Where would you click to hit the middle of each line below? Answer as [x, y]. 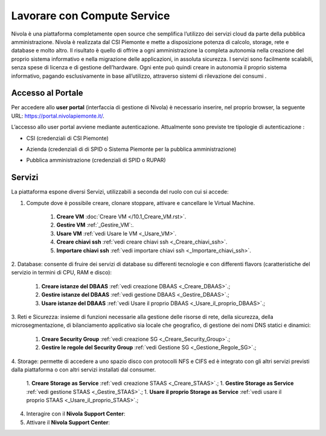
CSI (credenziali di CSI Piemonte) [67, 138]
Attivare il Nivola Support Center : [68, 422]
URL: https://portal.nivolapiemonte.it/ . [58, 116]
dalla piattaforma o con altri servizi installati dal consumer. [84, 369]
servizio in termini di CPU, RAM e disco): [61, 273]
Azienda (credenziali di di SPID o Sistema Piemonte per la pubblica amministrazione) [131, 149]
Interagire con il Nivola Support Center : [76, 414]
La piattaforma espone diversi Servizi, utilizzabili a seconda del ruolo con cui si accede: [120, 192]
